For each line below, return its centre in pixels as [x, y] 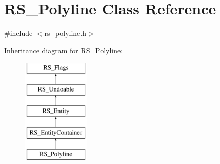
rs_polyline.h [65, 33]
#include [18, 33]
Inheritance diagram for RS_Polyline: [64, 50]
